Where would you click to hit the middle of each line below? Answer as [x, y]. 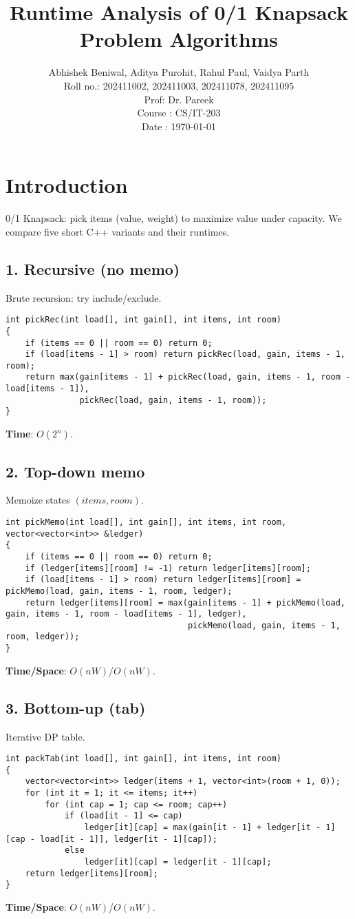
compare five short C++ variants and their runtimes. [118, 231]
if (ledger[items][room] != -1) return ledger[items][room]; [168, 568]
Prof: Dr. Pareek [179, 99]
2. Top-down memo [75, 471]
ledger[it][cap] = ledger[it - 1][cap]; [178, 862]
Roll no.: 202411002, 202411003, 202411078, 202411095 [179, 85]
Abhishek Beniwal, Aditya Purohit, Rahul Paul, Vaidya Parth [179, 72]
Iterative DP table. [45, 736]
